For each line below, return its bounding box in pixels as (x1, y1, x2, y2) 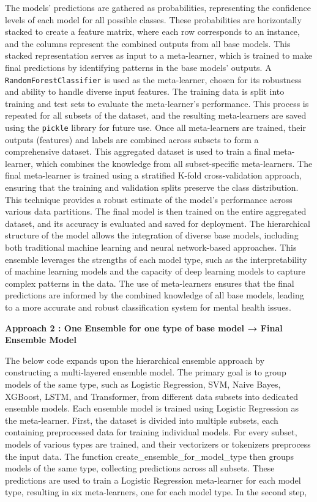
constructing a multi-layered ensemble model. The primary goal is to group (5, 366, 286, 378)
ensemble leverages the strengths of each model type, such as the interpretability (5, 253, 307, 265)
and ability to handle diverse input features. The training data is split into (5, 85, 285, 98)
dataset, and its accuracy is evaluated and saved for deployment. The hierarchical (5, 216, 310, 229)
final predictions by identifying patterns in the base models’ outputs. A (5, 61, 272, 73)
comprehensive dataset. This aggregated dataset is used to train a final (5, 145, 270, 158)
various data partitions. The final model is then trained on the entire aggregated (5, 205, 307, 218)
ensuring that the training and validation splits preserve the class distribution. (5, 181, 299, 194)
